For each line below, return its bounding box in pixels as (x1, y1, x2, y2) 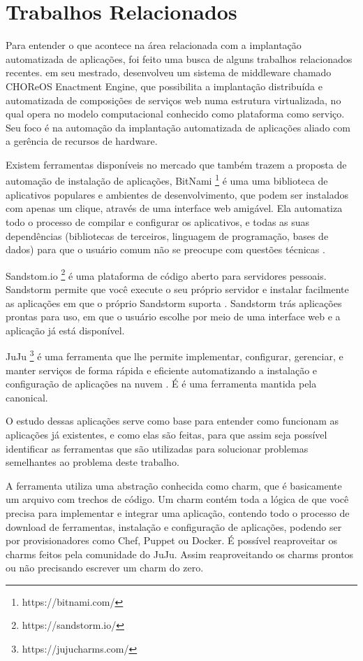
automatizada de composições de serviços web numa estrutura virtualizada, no (6, 92, 341, 107)
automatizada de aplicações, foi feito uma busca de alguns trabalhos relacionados (6, 51, 353, 66)
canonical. (6, 390, 48, 404)
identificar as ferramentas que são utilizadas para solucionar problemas (6, 441, 309, 455)
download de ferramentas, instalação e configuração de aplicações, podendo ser (6, 519, 342, 534)
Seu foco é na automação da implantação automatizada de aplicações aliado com (6, 120, 350, 134)
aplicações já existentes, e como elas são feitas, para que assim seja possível (6, 427, 327, 441)
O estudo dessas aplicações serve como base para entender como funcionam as (6, 413, 339, 428)
